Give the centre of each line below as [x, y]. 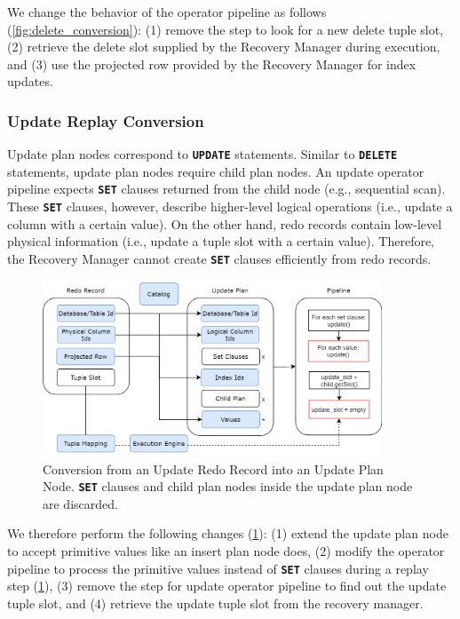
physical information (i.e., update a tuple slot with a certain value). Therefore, [221, 241]
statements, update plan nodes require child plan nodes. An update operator [216, 171]
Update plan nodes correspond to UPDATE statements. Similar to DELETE [202, 154]
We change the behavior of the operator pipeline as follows [167, 12]
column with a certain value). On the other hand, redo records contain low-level [225, 223]
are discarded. [80, 503]
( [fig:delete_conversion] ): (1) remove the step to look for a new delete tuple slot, [226, 29]
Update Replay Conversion [106, 120]
